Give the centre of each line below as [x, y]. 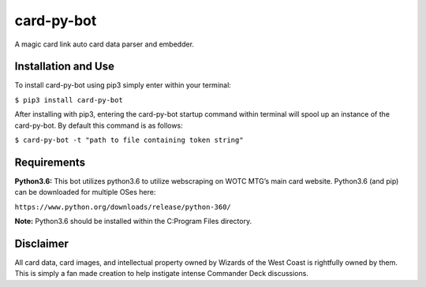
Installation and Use [64, 67]
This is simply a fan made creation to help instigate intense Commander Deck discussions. [162, 274]
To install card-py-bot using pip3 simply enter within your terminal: [123, 85]
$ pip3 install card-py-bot [69, 100]
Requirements [50, 162]
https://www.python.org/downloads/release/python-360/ [123, 207]
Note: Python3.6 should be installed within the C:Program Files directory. [133, 222]
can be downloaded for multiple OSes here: [85, 192]
